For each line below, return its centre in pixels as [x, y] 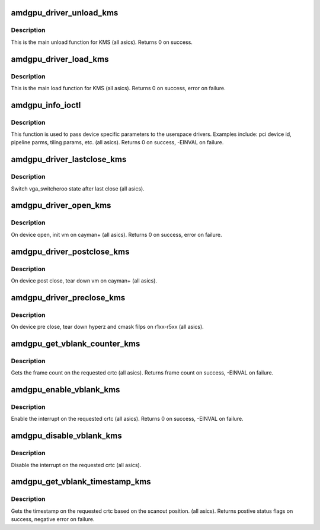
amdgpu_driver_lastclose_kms [69, 159]
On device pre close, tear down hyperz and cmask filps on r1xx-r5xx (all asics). [107, 327]
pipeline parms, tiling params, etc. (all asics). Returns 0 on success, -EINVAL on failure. [117, 142]
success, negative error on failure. [53, 519]
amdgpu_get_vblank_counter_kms [76, 343]
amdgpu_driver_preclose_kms [68, 298]
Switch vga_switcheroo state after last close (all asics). [78, 188]
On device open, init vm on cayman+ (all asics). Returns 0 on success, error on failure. [116, 234]
